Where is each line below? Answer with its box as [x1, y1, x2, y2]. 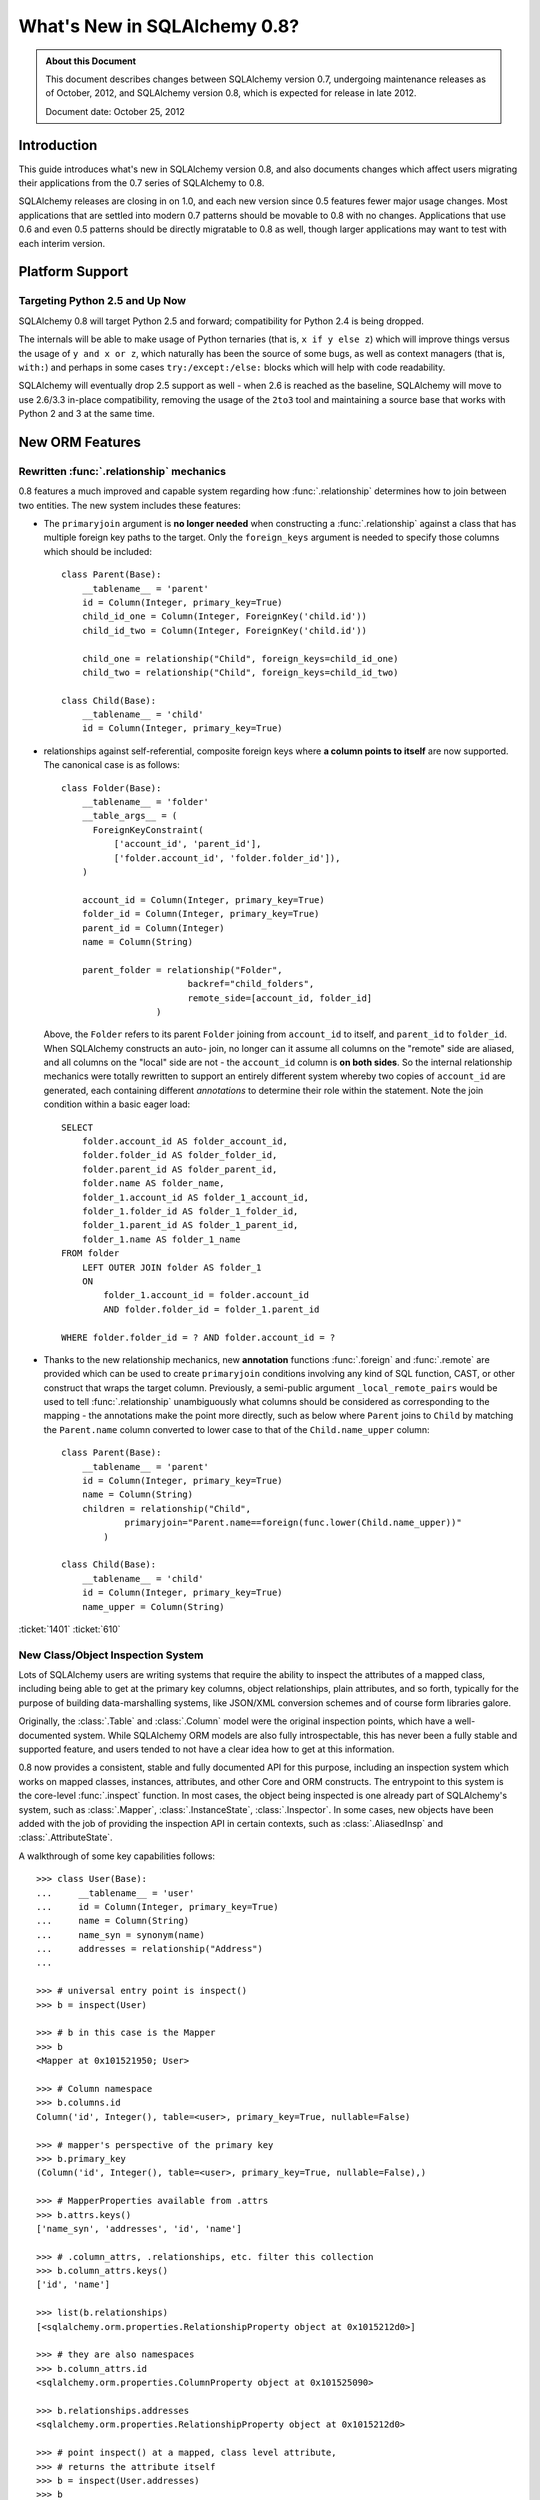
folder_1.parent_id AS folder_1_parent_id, [81, 1220, 299, 1231]
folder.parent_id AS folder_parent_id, [81, 1163, 278, 1175]
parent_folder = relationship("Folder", [81, 964, 284, 975]
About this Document [45, 55, 137, 67]
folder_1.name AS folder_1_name [81, 1233, 241, 1245]
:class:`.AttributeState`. [18, 1831, 114, 1844]
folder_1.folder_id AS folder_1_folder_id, [81, 1205, 299, 1217]
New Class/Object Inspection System [18, 1648, 204, 1662]
